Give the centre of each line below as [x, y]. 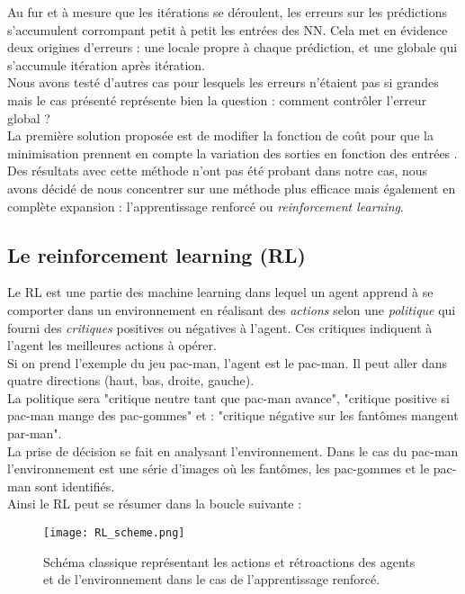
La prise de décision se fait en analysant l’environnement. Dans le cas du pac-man [233, 450]
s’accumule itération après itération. [106, 64]
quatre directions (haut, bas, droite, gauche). [131, 380]
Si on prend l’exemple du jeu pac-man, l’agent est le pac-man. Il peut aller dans [228, 362]
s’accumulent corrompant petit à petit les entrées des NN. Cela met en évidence [228, 29]
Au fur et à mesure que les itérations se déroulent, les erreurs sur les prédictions [228, 12]
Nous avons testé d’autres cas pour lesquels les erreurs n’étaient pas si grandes [223, 82]
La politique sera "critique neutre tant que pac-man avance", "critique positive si [228, 397]
